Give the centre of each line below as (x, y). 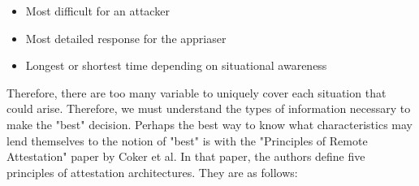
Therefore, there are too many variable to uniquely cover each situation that (197, 92)
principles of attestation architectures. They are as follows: (152, 172)
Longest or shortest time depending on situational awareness (176, 65)
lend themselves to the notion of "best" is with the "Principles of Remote (187, 140)
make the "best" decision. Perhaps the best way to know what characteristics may (210, 124)
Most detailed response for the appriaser (126, 38)
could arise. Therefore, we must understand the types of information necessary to (209, 108)
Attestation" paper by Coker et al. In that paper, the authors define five (186, 156)
